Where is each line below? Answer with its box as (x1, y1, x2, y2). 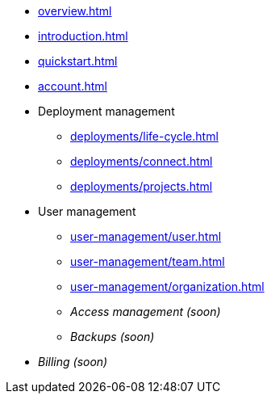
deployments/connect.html (70, 154, 213, 168)
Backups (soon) (70, 330, 155, 343)
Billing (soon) (38, 355, 108, 368)
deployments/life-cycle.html (70, 129, 219, 143)
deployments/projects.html (70, 179, 213, 193)
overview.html (38, 4, 112, 18)
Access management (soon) (70, 305, 221, 318)
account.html (38, 79, 107, 93)
